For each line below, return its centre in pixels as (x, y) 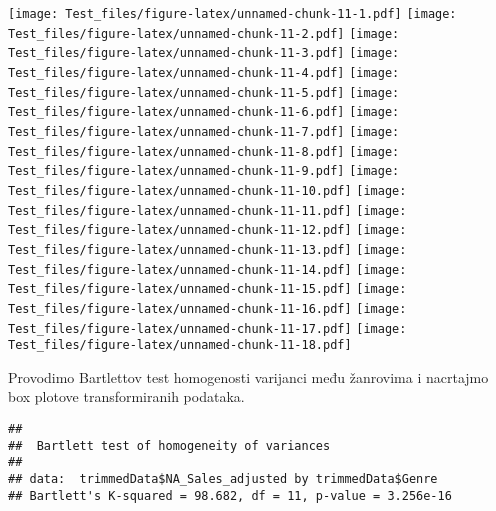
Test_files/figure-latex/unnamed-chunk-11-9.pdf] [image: (204, 171)
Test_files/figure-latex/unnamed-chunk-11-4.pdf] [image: (204, 72)
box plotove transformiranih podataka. (126, 396)
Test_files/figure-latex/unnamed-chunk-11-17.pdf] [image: (207, 328)
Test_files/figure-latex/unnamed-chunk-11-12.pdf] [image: (207, 230)
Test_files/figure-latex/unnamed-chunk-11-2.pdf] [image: (204, 33)
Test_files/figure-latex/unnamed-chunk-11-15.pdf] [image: (207, 289)
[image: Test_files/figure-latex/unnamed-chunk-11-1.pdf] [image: (232, 14)
